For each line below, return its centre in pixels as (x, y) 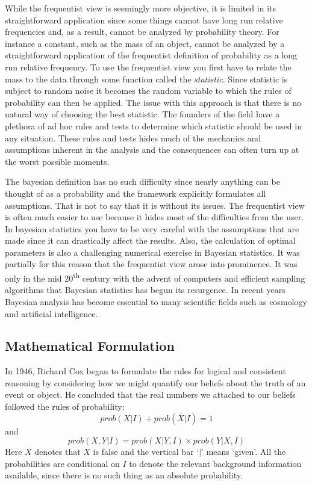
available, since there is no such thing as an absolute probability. (124, 475)
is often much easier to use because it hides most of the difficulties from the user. (154, 217)
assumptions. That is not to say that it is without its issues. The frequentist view (155, 205)
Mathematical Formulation (90, 346)
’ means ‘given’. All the (244, 452)
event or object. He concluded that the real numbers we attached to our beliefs (150, 394)
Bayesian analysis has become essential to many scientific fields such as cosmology (156, 301)
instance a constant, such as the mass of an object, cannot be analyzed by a (145, 43)
